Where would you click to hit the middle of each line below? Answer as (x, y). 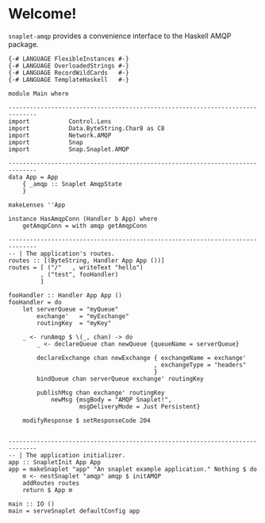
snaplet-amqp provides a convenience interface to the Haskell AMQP (120, 36)
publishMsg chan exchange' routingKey (101, 393)
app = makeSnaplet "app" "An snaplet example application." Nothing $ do (133, 469)
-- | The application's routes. (61, 254)
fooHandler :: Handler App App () (65, 295)
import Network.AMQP (60, 135)
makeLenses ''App (37, 205)
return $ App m (48, 490)
